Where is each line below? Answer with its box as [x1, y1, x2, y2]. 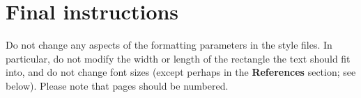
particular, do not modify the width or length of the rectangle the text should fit [6, 51, 351, 65]
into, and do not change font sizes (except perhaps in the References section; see [6, 65, 356, 79]
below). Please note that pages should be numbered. [6, 78, 229, 92]
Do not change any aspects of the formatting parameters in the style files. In [6, 38, 332, 52]
